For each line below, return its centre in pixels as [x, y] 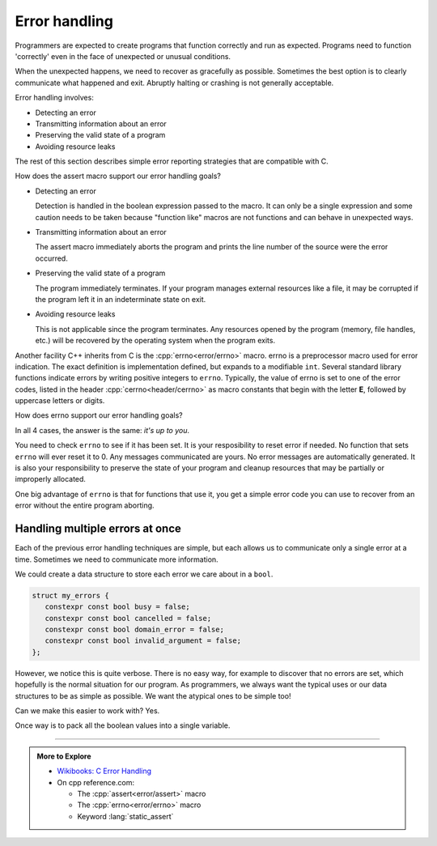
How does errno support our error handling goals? [99, 415]
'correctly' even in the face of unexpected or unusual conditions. [123, 56]
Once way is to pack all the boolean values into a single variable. [123, 725]
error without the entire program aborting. [85, 505]
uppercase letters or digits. [60, 401]
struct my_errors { [70, 595]
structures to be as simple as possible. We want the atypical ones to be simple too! [153, 695]
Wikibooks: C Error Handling [104, 771]
